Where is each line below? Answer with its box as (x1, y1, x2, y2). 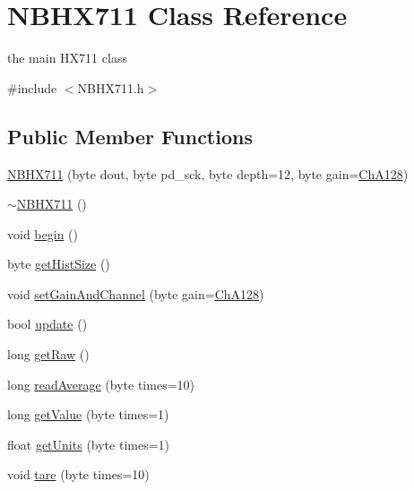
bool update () (7, 314, 88, 333)
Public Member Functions (7, 122, 253, 150)
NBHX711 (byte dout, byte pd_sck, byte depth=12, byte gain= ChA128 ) (7, 164, 409, 183)
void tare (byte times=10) (7, 465, 150, 484)
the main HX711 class (7, 48, 127, 67)
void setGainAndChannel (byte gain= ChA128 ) (7, 284, 264, 303)
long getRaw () (7, 345, 90, 364)
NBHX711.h (77, 78, 144, 97)
